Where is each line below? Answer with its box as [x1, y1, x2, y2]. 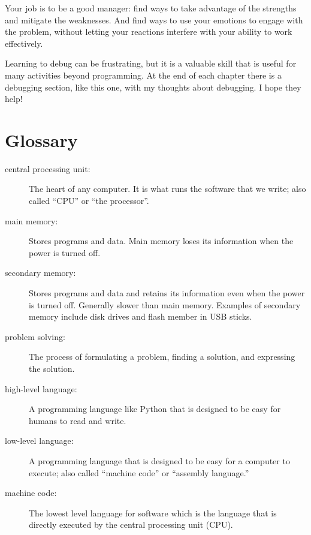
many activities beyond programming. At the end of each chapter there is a [5, 68, 282, 81]
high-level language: [5, 382, 77, 395]
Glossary [5, 127, 78, 152]
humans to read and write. [29, 414, 126, 426]
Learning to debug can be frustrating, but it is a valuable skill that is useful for [5, 57, 297, 70]
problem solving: [5, 330, 65, 342]
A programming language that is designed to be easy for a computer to [29, 454, 290, 467]
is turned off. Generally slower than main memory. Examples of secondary [29, 298, 301, 311]
